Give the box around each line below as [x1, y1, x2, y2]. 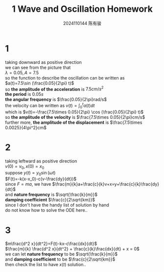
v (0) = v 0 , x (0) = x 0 [5, 163, 45, 170]
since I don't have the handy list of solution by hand [5, 202, 109, 208]
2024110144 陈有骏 [63, 20, 102, 26]
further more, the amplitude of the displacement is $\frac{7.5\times [5, 119, 142, 125]
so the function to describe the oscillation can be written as [5, 75, 125, 81]
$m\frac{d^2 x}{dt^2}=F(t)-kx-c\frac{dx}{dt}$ [5, 241, 97, 246]
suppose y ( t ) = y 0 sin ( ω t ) [5, 169, 56, 177]
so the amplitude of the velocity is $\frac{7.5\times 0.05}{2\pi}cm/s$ [5, 114, 145, 120]
